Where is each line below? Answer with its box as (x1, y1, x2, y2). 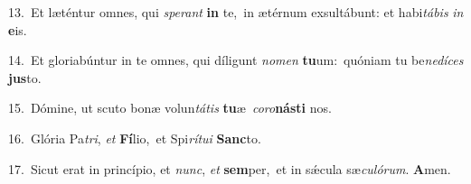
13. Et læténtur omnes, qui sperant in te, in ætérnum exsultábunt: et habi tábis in (8, 3, 464, 21)
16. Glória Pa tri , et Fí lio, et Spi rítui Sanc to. (8, 128, 261, 147)
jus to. (8, 68, 42, 87)
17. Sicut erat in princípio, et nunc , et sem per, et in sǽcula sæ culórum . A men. (8, 159, 451, 178)
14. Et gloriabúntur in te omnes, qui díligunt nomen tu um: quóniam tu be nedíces (8, 51, 464, 69)
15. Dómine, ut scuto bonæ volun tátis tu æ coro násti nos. (8, 98, 332, 117)
